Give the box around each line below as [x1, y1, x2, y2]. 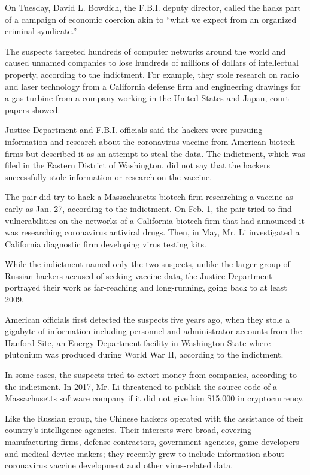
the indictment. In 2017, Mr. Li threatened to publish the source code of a [5, 380, 278, 392]
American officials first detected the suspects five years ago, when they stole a [5, 313, 290, 325]
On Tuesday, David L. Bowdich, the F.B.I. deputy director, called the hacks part [5, 1, 301, 13]
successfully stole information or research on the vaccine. [5, 170, 212, 183]
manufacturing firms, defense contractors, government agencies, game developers [5, 435, 299, 447]
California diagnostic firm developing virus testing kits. [5, 237, 206, 250]
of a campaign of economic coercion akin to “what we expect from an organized [5, 13, 297, 25]
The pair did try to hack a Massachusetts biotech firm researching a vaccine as [5, 190, 293, 203]
